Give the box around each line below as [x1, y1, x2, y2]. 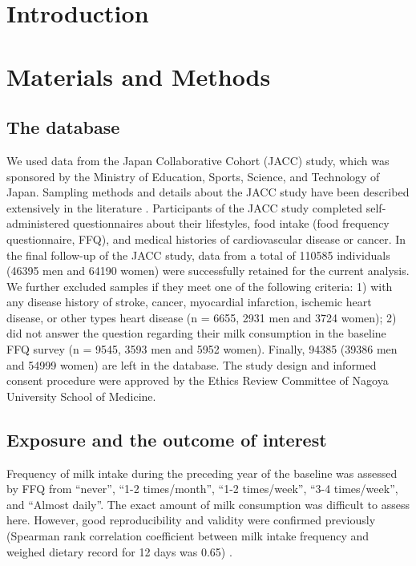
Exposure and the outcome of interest [6, 427, 327, 451]
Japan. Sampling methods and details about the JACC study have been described [6, 184, 410, 200]
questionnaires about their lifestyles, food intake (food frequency [73, 215, 390, 232]
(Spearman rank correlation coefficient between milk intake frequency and [6, 528, 370, 544]
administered [6, 215, 70, 232]
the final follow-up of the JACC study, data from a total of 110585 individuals [6, 246, 390, 263]
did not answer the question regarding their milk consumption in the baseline [6, 325, 386, 342]
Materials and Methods [6, 59, 271, 92]
